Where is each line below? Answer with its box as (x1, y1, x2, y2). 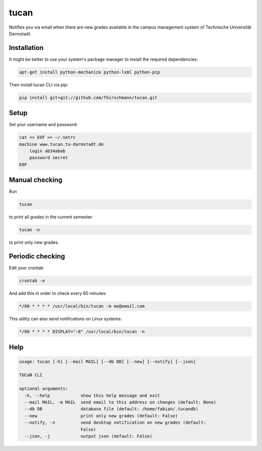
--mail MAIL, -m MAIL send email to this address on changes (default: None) (24, 400, 216, 405)
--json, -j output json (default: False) (24, 434, 152, 439)
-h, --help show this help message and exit (24, 393, 160, 398)
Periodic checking (9, 252, 65, 260)
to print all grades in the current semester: (9, 214, 93, 220)
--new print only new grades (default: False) (24, 413, 178, 419)
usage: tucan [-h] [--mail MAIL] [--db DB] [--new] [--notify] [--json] (19, 359, 196, 364)
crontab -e (19, 278, 45, 284)
